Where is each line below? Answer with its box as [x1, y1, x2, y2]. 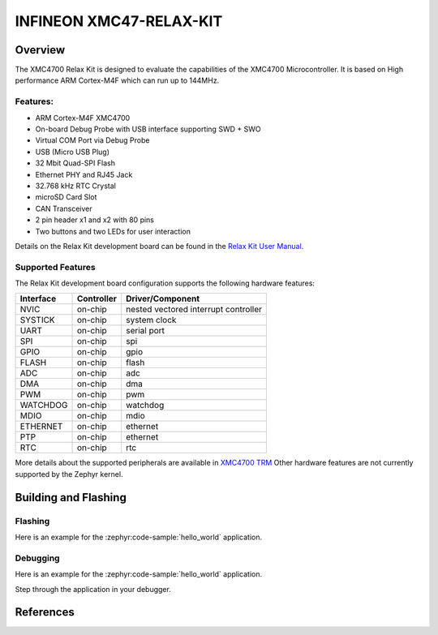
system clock [126, 315, 177, 326]
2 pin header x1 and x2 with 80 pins [35, 215, 154, 225]
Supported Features [15, 261, 97, 272]
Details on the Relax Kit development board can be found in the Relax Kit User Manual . [15, 241, 304, 251]
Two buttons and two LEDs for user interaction [35, 226, 191, 236]
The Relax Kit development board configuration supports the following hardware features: [15, 278, 316, 288]
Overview [15, 43, 66, 57]
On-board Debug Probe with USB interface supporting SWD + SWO [35, 124, 261, 134]
